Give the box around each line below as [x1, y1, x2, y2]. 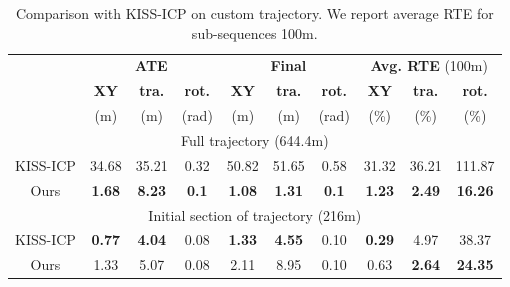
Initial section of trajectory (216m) [148, 204, 362, 225]
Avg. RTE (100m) [370, 55, 488, 76]
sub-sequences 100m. [191, 22, 318, 43]
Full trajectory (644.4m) [180, 129, 329, 150]
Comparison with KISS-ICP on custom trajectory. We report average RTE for [15, 3, 494, 23]
